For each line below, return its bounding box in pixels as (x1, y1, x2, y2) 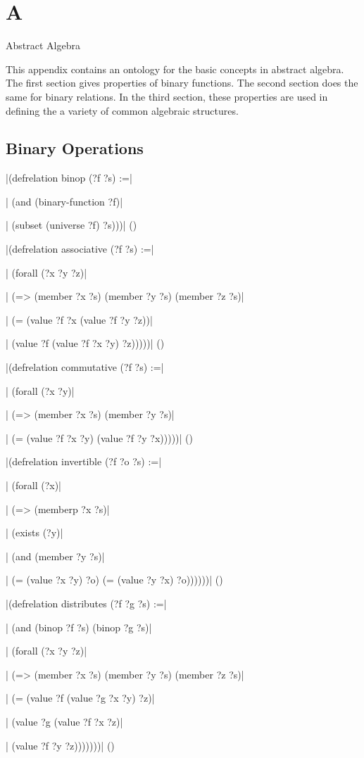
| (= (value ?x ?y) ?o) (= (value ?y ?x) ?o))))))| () (6, 572, 223, 587)
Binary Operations (6, 137, 144, 159)
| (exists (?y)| (6, 525, 63, 540)
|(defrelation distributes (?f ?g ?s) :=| (6, 595, 167, 610)
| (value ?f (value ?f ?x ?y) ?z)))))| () (6, 336, 165, 350)
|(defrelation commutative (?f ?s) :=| (6, 360, 164, 374)
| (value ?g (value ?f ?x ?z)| (6, 714, 123, 728)
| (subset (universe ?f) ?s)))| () (6, 217, 137, 232)
